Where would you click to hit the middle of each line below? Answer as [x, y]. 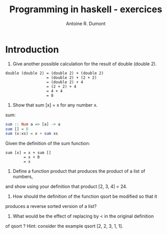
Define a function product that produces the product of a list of [79, 171]
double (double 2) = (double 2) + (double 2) [54, 73]
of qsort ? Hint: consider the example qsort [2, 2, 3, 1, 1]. [64, 226]
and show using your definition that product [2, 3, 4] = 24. [66, 186]
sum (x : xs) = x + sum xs [32, 134]
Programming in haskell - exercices [86, 9]
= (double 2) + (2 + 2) [71, 78]
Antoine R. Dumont [86, 24]
